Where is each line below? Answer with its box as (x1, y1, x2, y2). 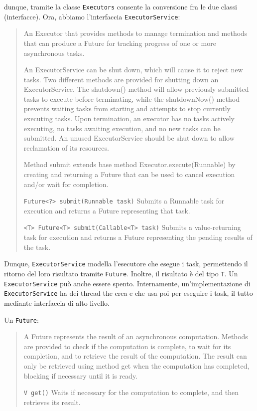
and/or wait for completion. (23, 179, 109, 189)
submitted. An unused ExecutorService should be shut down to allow (23, 133, 235, 143)
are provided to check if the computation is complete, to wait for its (23, 341, 231, 351)
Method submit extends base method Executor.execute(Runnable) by (23, 159, 236, 170)
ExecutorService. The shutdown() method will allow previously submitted (23, 84, 249, 94)
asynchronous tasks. (23, 47, 85, 58)
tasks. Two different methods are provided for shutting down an (23, 74, 219, 84)
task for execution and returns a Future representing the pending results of (23, 232, 253, 242)
